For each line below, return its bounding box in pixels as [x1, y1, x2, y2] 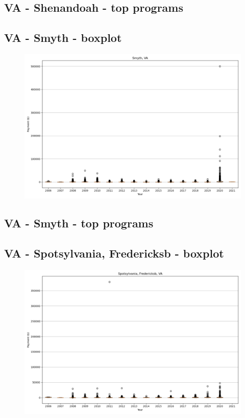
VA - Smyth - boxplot [4, 30, 122, 45]
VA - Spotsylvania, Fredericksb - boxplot [4, 245, 224, 261]
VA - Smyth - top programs [4, 215, 154, 231]
